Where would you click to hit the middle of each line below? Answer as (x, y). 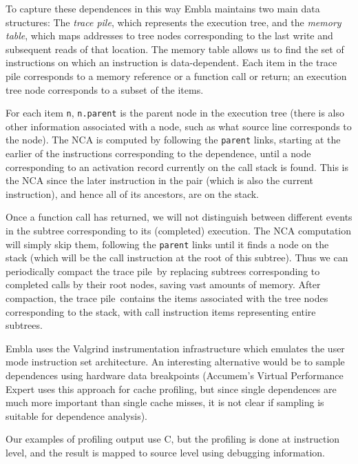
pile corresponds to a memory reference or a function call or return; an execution (176, 75)
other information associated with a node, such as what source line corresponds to (179, 126)
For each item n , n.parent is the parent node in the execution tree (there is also (175, 113)
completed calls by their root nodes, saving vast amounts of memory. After (163, 284)
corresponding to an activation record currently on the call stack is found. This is (177, 167)
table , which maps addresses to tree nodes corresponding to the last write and (169, 36)
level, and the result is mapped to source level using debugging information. (166, 452)
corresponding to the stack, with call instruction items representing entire (161, 311)
